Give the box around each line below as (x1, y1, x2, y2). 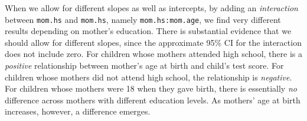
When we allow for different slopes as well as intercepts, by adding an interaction (5, 2, 298, 14)
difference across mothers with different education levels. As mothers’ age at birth (5, 93, 301, 106)
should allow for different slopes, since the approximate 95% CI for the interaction (5, 36, 302, 48)
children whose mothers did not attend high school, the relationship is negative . (5, 70, 292, 83)
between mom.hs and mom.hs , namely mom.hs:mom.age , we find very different (5, 13, 281, 25)
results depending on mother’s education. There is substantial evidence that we (5, 25, 292, 37)
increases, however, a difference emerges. (5, 105, 151, 117)
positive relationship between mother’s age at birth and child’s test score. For (5, 59, 284, 72)
